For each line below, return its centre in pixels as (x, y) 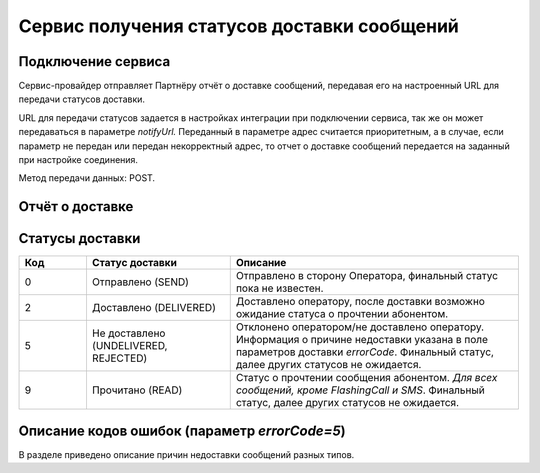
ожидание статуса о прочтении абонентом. (342, 314)
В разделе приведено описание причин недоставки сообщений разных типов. (186, 454)
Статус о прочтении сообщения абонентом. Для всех (366, 378)
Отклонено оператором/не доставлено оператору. (360, 327)
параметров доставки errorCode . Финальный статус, (365, 352)
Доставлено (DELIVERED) (154, 308)
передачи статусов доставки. (81, 99)
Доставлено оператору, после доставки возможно (360, 302)
